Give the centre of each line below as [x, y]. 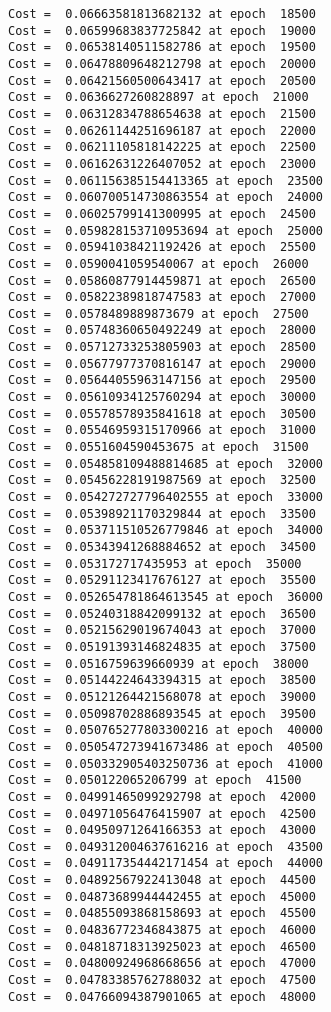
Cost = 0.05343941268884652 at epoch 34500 [162, 547]
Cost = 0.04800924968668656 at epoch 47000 [162, 963]
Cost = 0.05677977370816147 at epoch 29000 [162, 363]
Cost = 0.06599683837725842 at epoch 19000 [162, 30]
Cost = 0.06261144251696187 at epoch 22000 [162, 130]
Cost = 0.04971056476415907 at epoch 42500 [162, 813]
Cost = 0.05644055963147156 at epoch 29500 [162, 380]
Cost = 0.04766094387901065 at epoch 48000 [162, 996]
